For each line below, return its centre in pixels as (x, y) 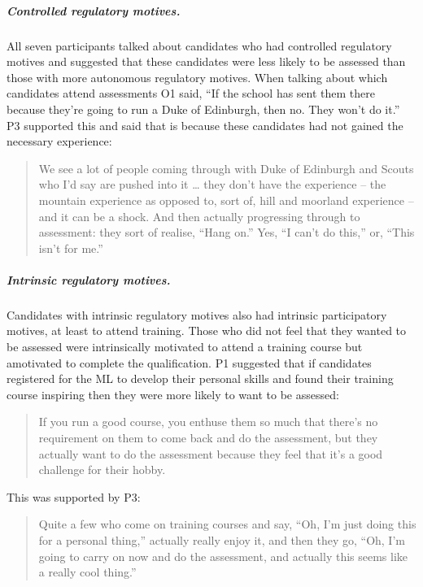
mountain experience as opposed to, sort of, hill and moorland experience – (226, 200)
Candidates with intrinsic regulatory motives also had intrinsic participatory (197, 314)
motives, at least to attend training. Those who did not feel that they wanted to (207, 330)
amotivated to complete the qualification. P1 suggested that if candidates (189, 362)
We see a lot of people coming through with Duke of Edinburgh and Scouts (226, 168)
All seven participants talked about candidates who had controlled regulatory (199, 45)
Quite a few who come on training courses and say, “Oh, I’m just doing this (227, 524)
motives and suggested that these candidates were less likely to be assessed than (206, 61)
